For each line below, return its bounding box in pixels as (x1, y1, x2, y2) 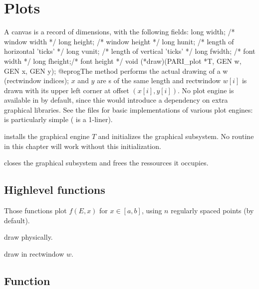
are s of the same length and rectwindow (97, 75, 221, 86)
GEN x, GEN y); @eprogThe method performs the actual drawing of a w (4, 65, 228, 76)
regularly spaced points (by (171, 205, 254, 216)
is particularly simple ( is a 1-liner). (4, 114, 113, 125)
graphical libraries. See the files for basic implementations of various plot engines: (4, 104, 253, 115)
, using (141, 205, 162, 216)
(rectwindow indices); (4, 75, 69, 86)
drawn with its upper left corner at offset (4, 85, 129, 95)
